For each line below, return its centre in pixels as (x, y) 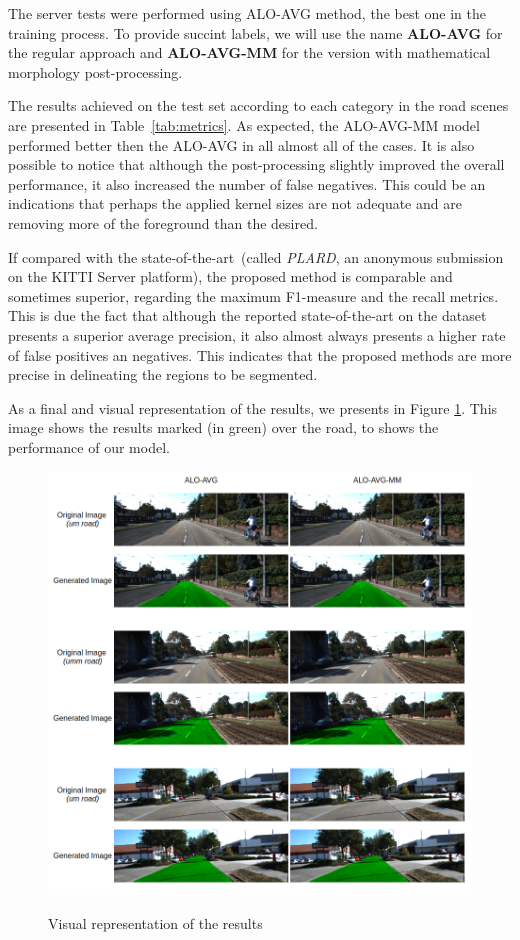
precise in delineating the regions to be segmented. (163, 374)
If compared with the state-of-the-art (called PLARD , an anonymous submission (256, 256)
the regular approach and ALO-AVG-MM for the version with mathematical (249, 52)
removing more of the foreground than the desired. (163, 222)
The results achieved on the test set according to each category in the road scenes (258, 105)
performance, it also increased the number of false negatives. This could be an (247, 183)
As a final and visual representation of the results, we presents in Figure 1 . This (253, 407)
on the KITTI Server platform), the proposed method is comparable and (230, 276)
